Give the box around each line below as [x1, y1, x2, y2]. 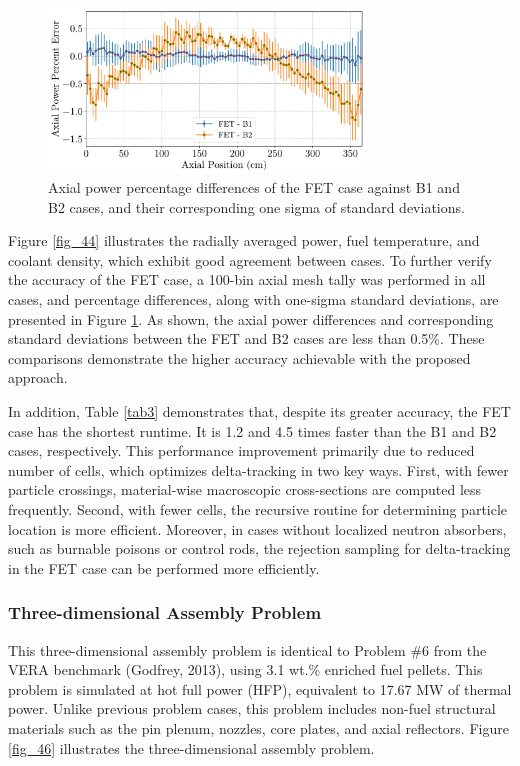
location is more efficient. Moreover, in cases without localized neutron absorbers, [8, 518, 507, 539]
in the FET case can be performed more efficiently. [8, 557, 320, 578]
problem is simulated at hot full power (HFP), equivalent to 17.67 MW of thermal [8, 678, 512, 699]
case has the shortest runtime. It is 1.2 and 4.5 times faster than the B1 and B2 [8, 420, 497, 441]
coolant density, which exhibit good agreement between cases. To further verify [8, 249, 492, 270]
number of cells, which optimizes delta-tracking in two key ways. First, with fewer [8, 459, 509, 480]
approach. [8, 367, 68, 388]
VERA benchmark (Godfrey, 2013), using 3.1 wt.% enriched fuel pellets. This [8, 659, 483, 680]
